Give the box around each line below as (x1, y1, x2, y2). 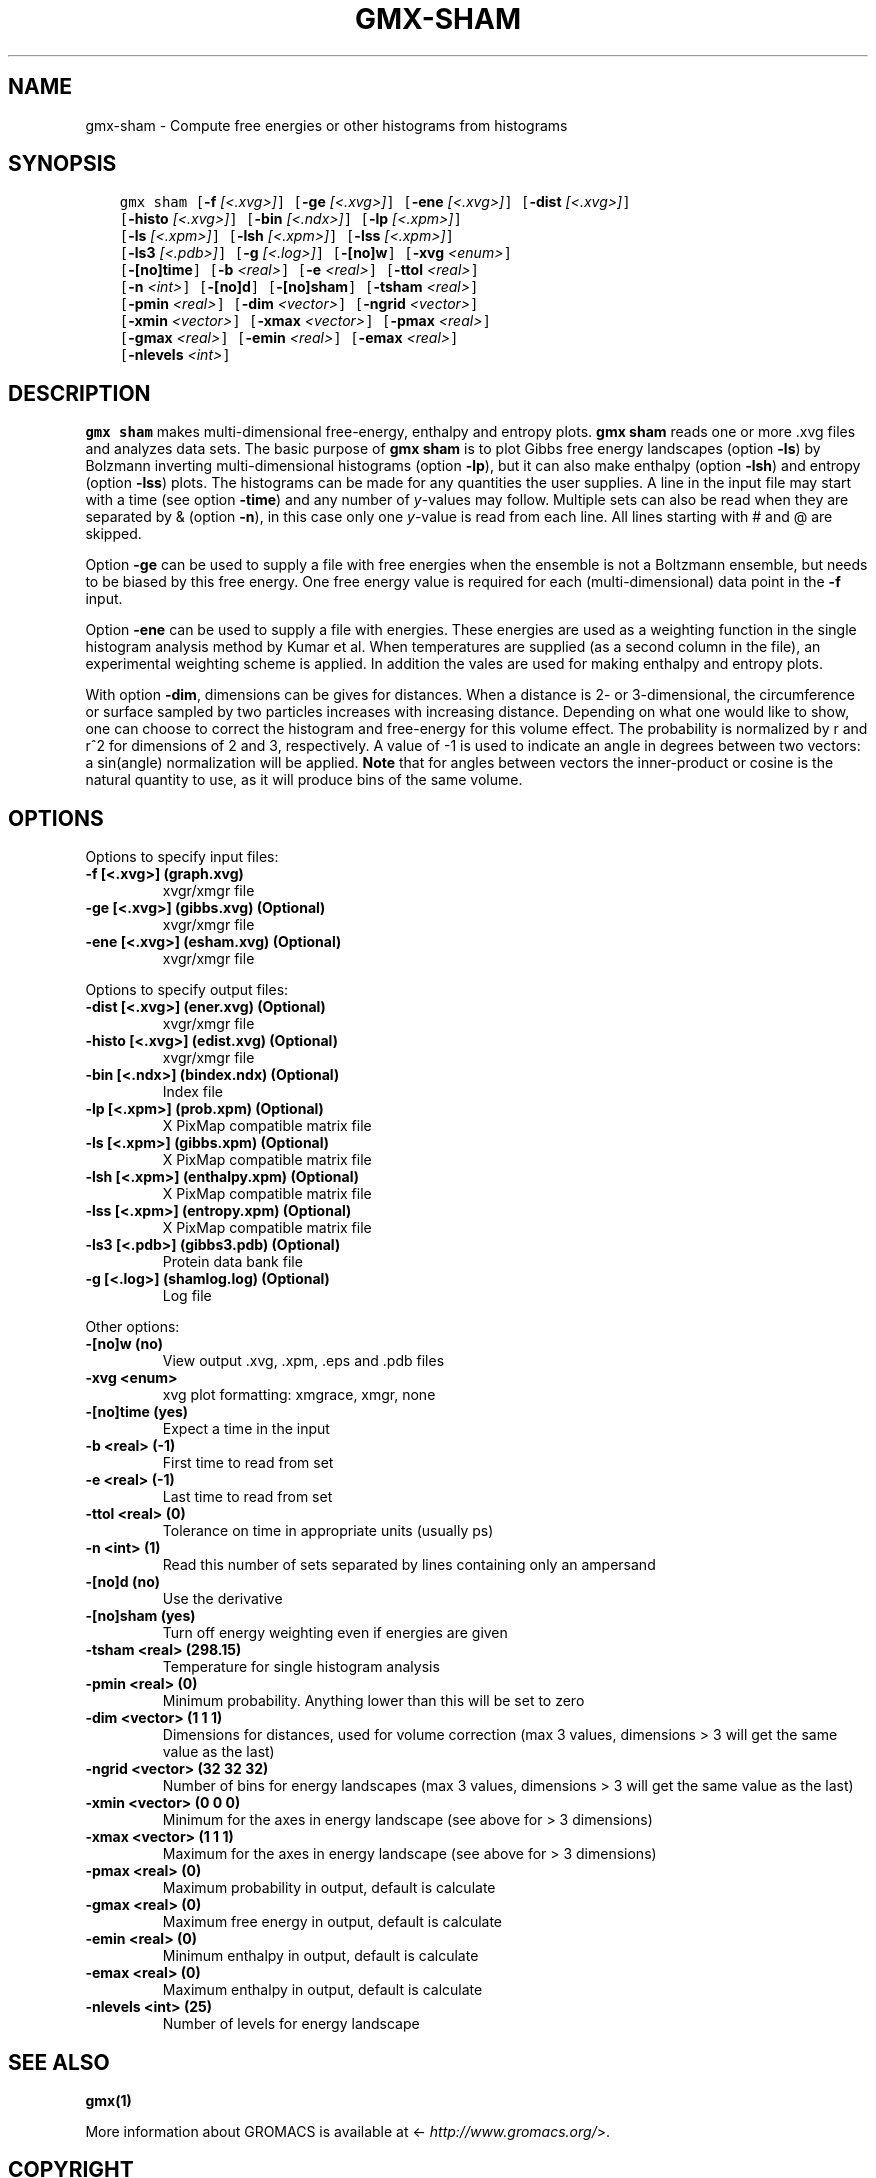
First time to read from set (162, 1454, 334, 1472)
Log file (162, 1287, 212, 1305)
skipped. (85, 525, 142, 543)
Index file (162, 1083, 223, 1101)
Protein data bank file (162, 1253, 303, 1271)
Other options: (85, 1318, 180, 1336)
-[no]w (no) (85, 1335, 164, 1353)
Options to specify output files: (85, 981, 289, 999)
